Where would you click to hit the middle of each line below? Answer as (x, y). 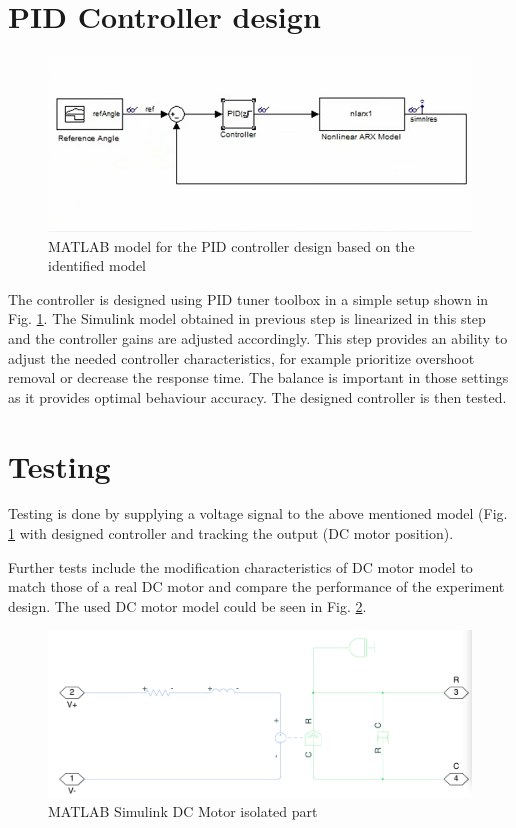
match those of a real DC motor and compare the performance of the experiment (256, 586)
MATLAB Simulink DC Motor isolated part (183, 811)
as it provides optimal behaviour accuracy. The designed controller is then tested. (257, 396)
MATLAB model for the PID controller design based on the (231, 245)
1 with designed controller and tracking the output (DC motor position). (231, 533)
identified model (97, 265)
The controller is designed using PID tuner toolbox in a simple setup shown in (248, 298)
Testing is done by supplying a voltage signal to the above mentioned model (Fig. (258, 513)
